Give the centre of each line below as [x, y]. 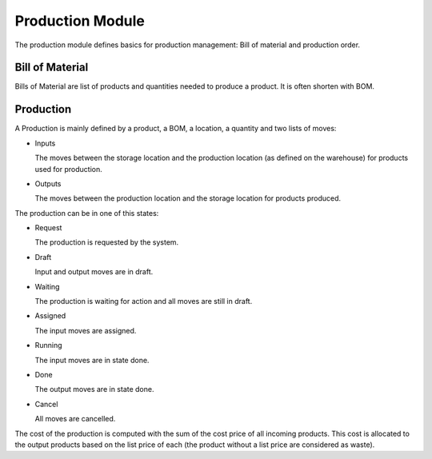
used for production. [69, 169]
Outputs [48, 183]
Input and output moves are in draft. [94, 272]
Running [49, 345]
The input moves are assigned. [86, 330]
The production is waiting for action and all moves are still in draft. [144, 301]
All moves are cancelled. [75, 419]
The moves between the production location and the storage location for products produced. [188, 198]
